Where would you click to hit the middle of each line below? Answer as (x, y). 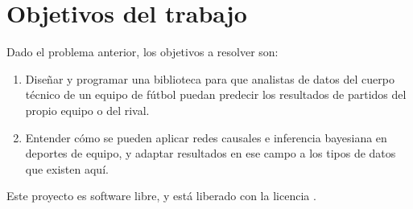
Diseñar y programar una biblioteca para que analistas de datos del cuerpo (210, 78)
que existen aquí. (67, 168)
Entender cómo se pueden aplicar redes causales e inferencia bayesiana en (206, 137)
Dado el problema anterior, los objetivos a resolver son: (142, 52)
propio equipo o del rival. (87, 110)
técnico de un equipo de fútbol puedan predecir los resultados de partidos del (216, 94)
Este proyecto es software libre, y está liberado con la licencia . (161, 196)
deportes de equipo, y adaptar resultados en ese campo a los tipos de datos (211, 153)
